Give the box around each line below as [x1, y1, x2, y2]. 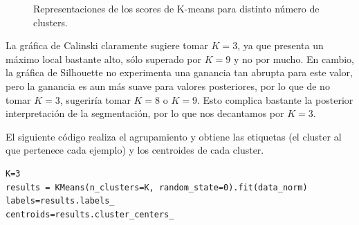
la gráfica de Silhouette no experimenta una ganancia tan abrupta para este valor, [6, 65, 353, 80]
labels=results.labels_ [6, 196, 115, 206]
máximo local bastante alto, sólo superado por [6, 51, 202, 66]
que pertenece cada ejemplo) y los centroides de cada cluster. [6, 143, 264, 157]
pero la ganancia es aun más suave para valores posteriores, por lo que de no [6, 78, 330, 93]
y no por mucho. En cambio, [233, 51, 354, 66]
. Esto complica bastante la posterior [196, 92, 353, 107]
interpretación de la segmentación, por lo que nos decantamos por [6, 106, 284, 120]
